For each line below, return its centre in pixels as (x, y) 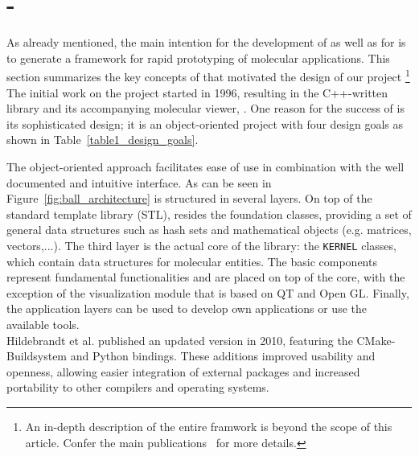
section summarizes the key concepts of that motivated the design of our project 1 (208, 75)
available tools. (43, 324)
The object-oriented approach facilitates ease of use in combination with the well (205, 166)
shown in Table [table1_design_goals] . (103, 140)
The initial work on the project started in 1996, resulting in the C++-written (197, 92)
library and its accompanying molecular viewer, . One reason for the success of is (205, 108)
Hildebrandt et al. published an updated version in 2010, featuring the (180, 340)
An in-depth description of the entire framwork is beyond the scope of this (209, 426)
